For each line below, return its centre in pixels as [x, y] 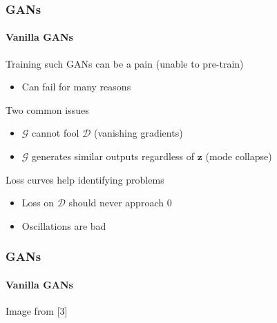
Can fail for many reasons [76, 87]
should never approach [116, 203]
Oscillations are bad [64, 225]
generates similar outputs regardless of [113, 156]
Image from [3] [37, 311]
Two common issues [47, 109]
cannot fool [56, 133]
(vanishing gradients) [138, 133]
